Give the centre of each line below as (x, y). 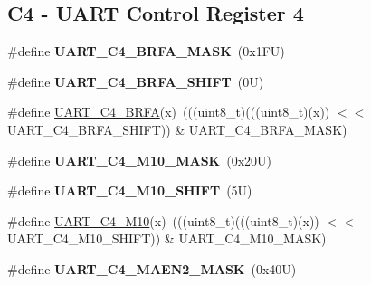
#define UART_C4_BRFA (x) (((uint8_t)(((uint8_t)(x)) (169, 112)
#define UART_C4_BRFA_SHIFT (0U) (136, 81)
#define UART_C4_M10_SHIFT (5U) (130, 190)
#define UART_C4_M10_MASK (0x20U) (139, 160)
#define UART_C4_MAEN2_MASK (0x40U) (152, 268)
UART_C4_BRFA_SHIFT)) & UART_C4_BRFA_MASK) (177, 129)
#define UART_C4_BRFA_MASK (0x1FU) (146, 51)
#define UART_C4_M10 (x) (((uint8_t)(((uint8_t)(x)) (163, 220)
